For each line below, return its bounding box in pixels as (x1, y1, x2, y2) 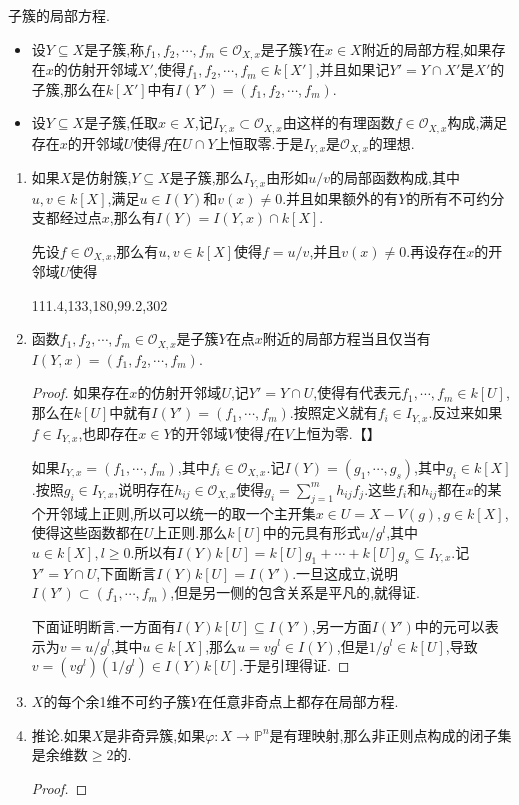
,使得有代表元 (313, 382, 402, 403)
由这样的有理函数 (282, 112, 395, 133)
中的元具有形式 (262, 522, 361, 543)
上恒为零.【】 (292, 422, 381, 443)
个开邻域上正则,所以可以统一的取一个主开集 (31, 502, 316, 523)
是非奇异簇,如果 (103, 724, 206, 745)
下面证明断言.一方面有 (31, 615, 176, 636)
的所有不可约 (406, 187, 491, 208)
